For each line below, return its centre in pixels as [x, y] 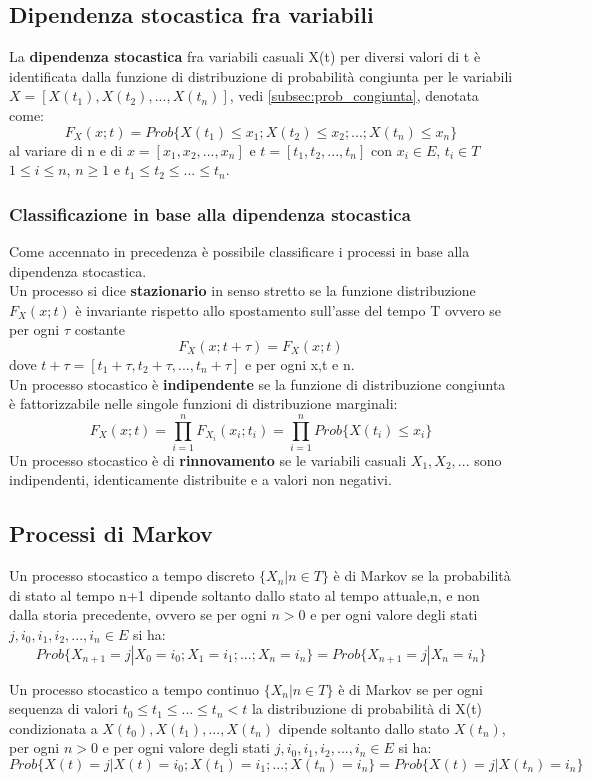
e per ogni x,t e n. [299, 363]
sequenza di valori [64, 708]
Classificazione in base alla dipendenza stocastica [210, 213]
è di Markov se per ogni [410, 688]
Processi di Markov [111, 533]
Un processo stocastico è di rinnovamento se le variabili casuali [208, 459]
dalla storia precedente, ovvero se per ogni [138, 614]
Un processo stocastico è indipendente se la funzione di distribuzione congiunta [257, 383]
